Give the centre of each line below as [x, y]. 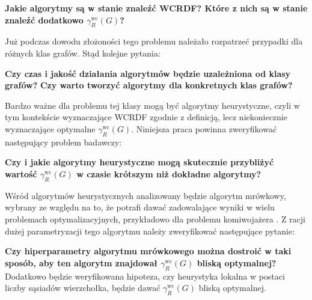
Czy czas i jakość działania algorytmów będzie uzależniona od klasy [148, 73]
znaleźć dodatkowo [44, 20]
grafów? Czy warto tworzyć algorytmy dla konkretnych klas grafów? [149, 85]
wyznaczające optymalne [50, 128]
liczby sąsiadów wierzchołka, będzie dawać [83, 288]
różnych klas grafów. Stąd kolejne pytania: [83, 53]
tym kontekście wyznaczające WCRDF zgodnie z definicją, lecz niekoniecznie [146, 117]
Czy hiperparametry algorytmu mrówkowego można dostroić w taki [148, 251]
